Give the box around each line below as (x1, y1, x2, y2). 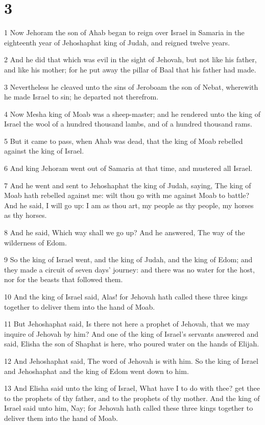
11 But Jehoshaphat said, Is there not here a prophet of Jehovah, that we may (4, 318, 250, 329)
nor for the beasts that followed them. (4, 274, 123, 285)
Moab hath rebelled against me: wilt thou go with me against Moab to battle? (4, 190, 250, 201)
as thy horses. (4, 210, 47, 220)
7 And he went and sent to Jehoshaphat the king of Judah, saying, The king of (4, 180, 251, 190)
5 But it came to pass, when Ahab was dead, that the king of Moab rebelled (4, 135, 243, 146)
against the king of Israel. (4, 145, 84, 156)
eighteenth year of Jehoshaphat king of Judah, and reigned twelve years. (4, 37, 230, 47)
